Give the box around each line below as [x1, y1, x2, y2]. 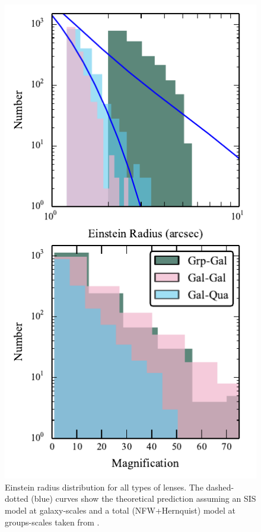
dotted [5, 492, 28, 505]
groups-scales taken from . [5, 515, 100, 528]
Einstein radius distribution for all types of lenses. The [5, 480, 203, 493]
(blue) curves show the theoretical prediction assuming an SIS [31, 492, 256, 505]
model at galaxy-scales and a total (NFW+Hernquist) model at [5, 504, 235, 516]
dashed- [206, 480, 234, 493]
